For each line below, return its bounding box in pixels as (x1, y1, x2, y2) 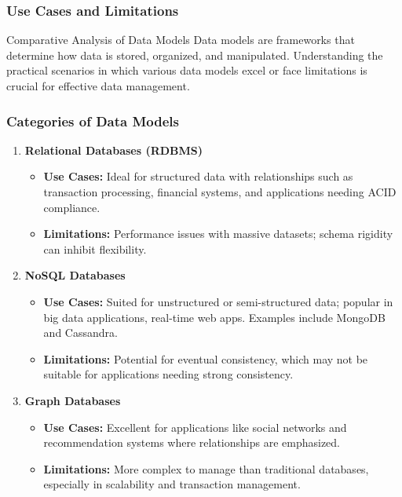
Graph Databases (24, 392, 121, 408)
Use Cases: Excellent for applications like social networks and (43, 418, 347, 435)
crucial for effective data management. (6, 78, 190, 93)
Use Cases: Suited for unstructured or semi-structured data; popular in (43, 293, 393, 309)
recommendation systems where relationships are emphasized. (43, 434, 341, 451)
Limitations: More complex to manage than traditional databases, (43, 460, 369, 477)
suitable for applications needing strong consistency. (43, 366, 294, 382)
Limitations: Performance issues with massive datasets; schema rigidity (43, 225, 393, 242)
